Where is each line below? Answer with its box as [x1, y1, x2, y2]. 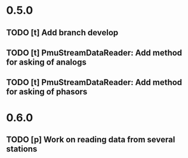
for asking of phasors [6, 87, 88, 97]
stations [6, 144, 38, 154]
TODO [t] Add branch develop [6, 28, 119, 38]
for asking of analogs [6, 57, 87, 67]
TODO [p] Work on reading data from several [6, 134, 175, 144]
